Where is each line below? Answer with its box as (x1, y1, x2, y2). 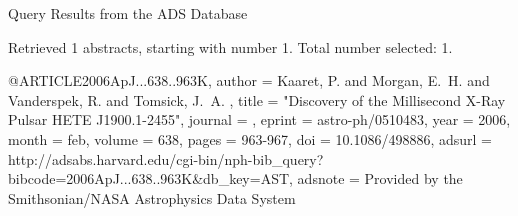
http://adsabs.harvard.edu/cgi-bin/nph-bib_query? (8, 148, 324, 169)
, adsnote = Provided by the (289, 168, 463, 189)
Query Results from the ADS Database (8, 3, 248, 23)
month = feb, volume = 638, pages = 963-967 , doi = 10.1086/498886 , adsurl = (8, 128, 493, 149)
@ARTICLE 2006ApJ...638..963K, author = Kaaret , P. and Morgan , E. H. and (8, 70, 490, 91)
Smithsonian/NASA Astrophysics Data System (8, 187, 296, 208)
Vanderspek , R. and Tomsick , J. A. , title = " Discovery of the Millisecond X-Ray (8, 89, 506, 110)
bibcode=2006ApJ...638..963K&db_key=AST (8, 168, 290, 189)
